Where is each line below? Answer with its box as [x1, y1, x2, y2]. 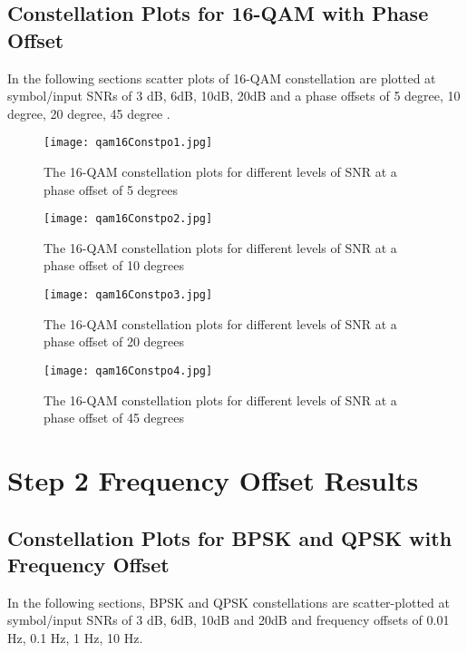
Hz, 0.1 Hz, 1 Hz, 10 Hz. [7, 628, 143, 647]
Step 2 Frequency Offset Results [7, 461, 419, 498]
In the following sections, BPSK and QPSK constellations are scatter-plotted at [7, 592, 450, 611]
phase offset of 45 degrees [44, 408, 185, 427]
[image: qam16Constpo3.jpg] [44, 288, 213, 302]
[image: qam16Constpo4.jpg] [44, 364, 213, 377]
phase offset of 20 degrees [44, 332, 185, 351]
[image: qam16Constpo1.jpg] [44, 136, 213, 150]
